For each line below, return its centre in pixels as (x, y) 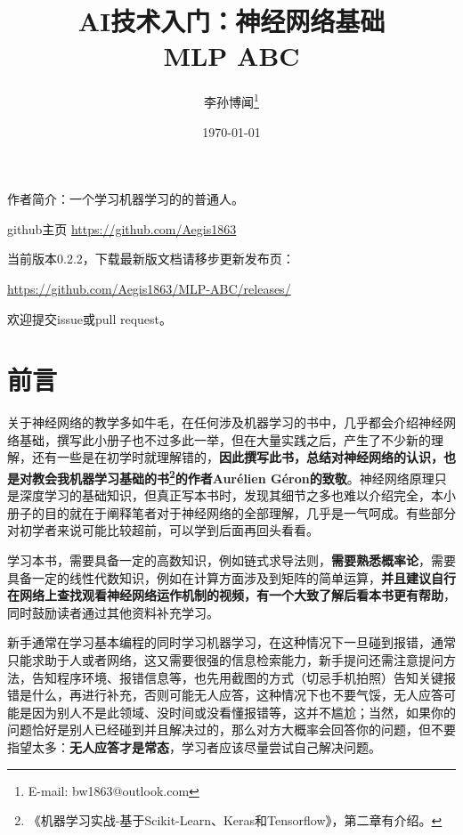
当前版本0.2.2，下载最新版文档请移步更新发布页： (151, 259)
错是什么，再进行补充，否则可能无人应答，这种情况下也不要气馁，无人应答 (225, 695)
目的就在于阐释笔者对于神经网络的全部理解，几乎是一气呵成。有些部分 (250, 512)
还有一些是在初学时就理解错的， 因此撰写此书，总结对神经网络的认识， (237, 457)
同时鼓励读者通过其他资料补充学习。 (113, 612)
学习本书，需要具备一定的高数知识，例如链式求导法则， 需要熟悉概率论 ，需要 (231, 560)
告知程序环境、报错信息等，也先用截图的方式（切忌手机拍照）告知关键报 (244, 677)
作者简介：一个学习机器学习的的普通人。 (126, 199)
